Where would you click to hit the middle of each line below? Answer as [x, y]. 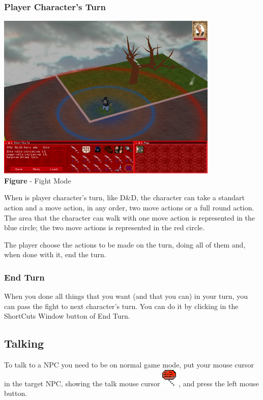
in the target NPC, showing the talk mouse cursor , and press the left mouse [132, 383]
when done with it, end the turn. [55, 254]
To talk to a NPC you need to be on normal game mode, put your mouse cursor [129, 365]
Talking [24, 343]
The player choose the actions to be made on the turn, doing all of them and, [125, 244]
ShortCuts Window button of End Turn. [67, 316]
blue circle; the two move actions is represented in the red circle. [104, 227]
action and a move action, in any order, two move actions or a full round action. [129, 207]
